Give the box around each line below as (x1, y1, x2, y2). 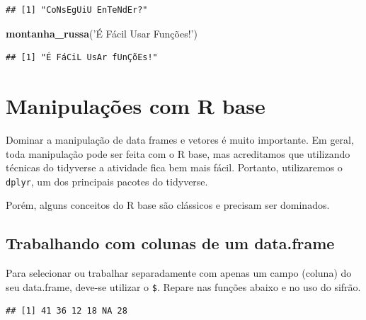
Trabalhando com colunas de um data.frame (6, 232, 335, 254)
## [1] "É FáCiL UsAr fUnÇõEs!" (6, 52, 158, 63)
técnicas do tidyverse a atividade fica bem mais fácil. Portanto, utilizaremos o (6, 160, 343, 175)
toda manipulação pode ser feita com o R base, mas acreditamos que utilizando (6, 146, 350, 161)
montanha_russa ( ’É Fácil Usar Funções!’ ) (6, 25, 198, 40)
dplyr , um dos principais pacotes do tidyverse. (6, 173, 208, 188)
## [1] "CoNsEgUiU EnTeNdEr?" (6, 5, 148, 15)
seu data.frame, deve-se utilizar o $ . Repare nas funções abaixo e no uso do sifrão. (6, 279, 361, 294)
